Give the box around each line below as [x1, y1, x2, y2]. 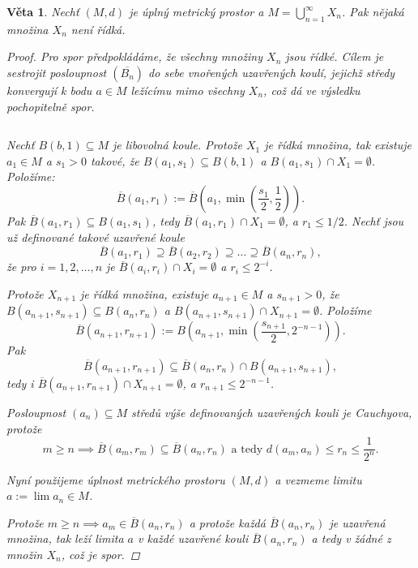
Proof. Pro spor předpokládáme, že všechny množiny [6, 48, 263, 65]
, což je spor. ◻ [61, 545, 140, 562]
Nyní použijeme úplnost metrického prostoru [6, 471, 225, 488]
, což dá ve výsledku [263, 81, 360, 98]
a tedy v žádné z [311, 530, 391, 547]
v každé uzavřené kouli [138, 530, 249, 547]
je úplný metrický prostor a [129, 3, 264, 19]
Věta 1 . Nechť [6, 3, 79, 19]
